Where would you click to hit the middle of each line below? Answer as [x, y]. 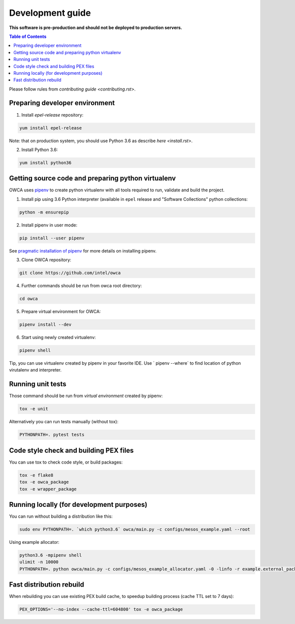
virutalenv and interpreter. [35, 370]
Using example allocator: [34, 542]
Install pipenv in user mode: [49, 225]
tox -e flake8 [36, 475]
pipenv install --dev [45, 325]
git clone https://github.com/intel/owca [70, 273]
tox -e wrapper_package [48, 489]
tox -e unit [34, 409]
